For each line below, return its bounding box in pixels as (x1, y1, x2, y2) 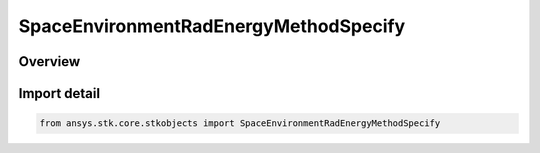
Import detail (18, 85, 100, 102)
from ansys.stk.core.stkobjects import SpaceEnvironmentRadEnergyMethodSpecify (39, 118, 441, 129)
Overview (18, 53, 81, 70)
